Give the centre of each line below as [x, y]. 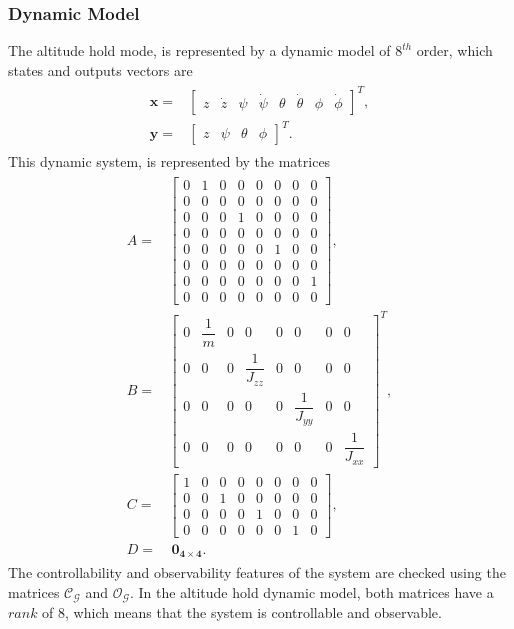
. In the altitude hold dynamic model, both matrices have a [311, 591]
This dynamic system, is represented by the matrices [169, 160]
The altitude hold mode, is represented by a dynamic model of [199, 50]
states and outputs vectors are [100, 69]
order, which [454, 50]
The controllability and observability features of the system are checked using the [257, 572]
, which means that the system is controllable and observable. [253, 612]
